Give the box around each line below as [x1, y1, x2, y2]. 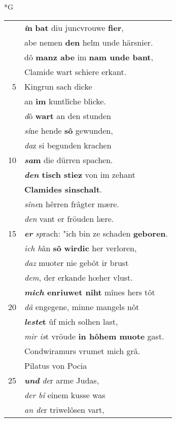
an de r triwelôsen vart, [24, 403, 104, 415]
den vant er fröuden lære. [24, 212, 114, 224]
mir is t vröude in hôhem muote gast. [24, 330, 164, 342]
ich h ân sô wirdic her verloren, [24, 242, 137, 254]
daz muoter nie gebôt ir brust [24, 256, 129, 268]
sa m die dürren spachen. [24, 154, 113, 166]
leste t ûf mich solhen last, [24, 315, 118, 327]
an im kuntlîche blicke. [24, 95, 106, 107]
